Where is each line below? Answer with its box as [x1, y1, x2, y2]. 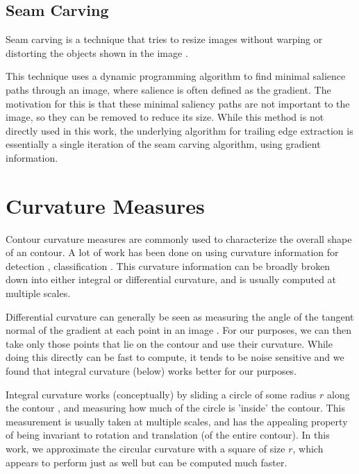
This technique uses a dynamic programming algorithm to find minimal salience [6, 69, 346, 83]
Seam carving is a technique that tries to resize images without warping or [6, 32, 323, 46]
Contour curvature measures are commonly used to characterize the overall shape [6, 231, 352, 246]
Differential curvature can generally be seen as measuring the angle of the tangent [6, 309, 354, 323]
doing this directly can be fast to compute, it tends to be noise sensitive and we [6, 350, 344, 364]
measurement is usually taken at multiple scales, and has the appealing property [6, 414, 348, 428]
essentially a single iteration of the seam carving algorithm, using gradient [6, 137, 321, 151]
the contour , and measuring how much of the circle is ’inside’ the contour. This [6, 400, 345, 415]
